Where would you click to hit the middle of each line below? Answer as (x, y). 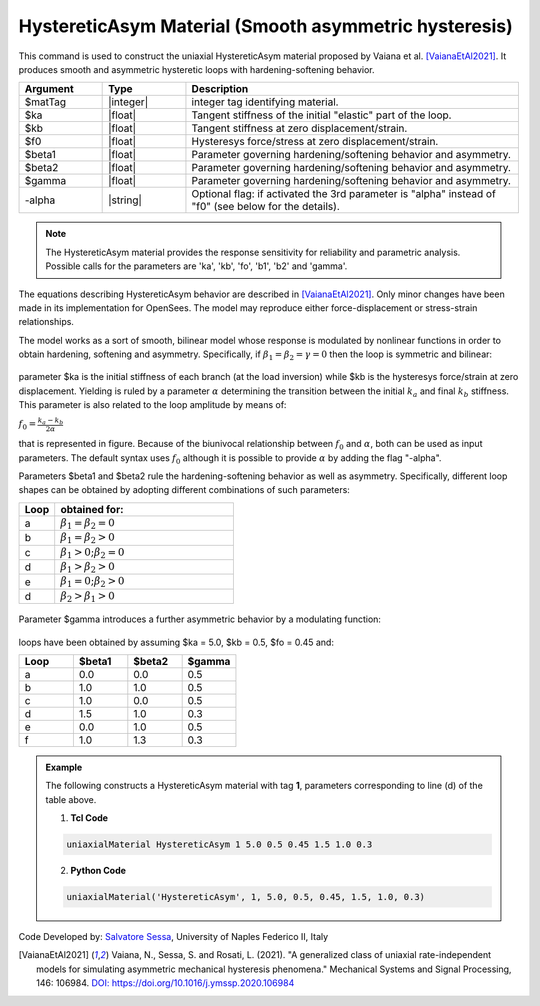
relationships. (46, 322)
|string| (125, 200)
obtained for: (92, 509)
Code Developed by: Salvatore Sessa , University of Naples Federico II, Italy (173, 937)
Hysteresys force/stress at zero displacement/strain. (315, 142)
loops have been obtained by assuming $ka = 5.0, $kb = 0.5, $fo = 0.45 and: (176, 642)
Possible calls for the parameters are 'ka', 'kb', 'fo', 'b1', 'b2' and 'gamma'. (196, 266)
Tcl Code (89, 818)
